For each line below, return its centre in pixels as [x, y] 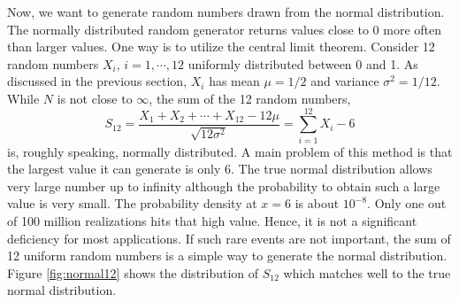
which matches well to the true [367, 272]
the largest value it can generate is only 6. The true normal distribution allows [220, 169]
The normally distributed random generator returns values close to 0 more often [225, 29]
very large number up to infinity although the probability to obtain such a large [224, 186]
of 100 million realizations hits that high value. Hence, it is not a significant [212, 221]
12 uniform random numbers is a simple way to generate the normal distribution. [227, 256]
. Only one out [407, 203]
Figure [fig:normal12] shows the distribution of [133, 272]
